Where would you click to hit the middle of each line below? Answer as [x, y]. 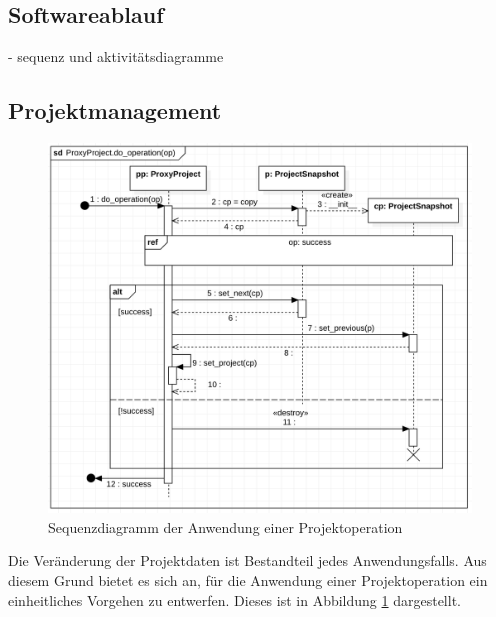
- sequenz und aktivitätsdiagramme [116, 56]
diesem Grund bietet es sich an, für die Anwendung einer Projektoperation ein [248, 579]
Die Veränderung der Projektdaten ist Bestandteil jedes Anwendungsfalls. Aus [247, 560]
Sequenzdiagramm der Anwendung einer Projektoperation [225, 526]
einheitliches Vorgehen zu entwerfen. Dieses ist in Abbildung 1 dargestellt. [234, 599]
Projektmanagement [115, 110]
